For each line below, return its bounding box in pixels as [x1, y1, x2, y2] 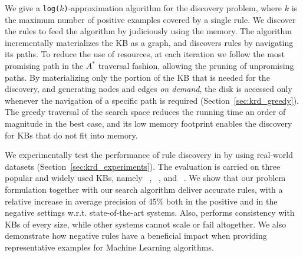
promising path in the [5, 60, 84, 72]
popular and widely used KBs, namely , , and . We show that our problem [5, 172, 286, 184]
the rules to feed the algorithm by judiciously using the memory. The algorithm [5, 25, 292, 37]
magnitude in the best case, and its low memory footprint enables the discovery [5, 117, 292, 129]
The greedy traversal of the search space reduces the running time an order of [5, 106, 286, 118]
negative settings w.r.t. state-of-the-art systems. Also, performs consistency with [5, 206, 295, 219]
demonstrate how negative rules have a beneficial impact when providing [5, 229, 267, 242]
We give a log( [5, 2, 60, 14]
